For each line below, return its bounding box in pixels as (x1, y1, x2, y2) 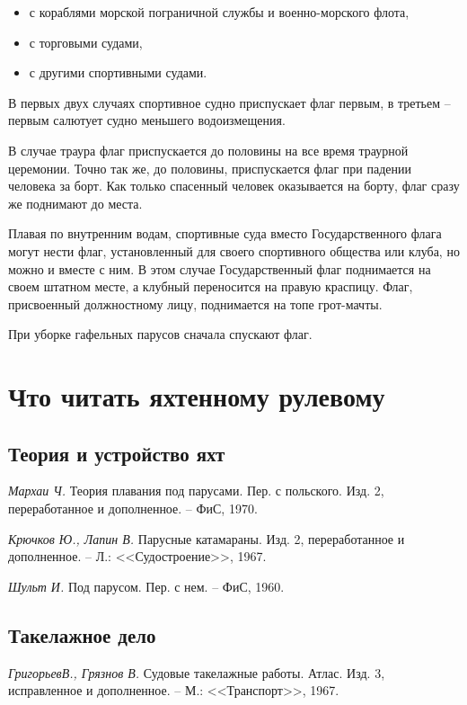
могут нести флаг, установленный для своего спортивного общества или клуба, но (8, 241, 460, 260)
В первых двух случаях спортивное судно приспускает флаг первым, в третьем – (8, 93, 451, 112)
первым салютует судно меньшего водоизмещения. (8, 111, 286, 129)
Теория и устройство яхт (8, 439, 225, 467)
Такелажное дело (8, 620, 156, 648)
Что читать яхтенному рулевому (8, 378, 385, 415)
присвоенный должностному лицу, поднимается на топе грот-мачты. (8, 294, 383, 313)
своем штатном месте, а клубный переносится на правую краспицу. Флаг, (8, 277, 413, 296)
